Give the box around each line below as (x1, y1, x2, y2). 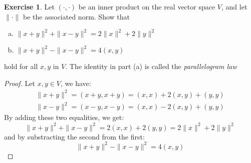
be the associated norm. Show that (23, 11, 130, 21)
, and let (221, 1, 247, 11)
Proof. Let (4, 77, 35, 88)
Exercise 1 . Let (4, 1, 55, 11)
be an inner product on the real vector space (78, 1, 215, 11)
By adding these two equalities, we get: (4, 112, 124, 122)
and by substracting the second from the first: (4, 131, 145, 141)
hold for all (4, 61, 38, 71)
